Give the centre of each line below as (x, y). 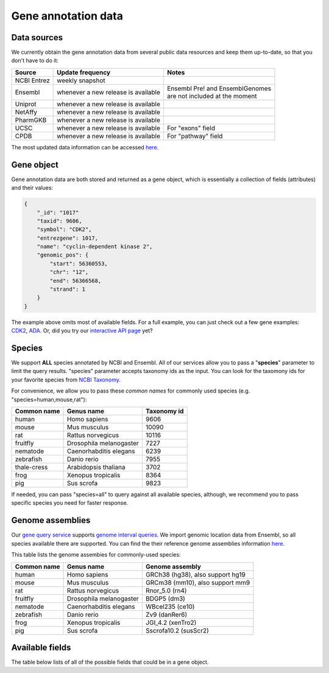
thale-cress (31, 468)
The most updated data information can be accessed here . (85, 147)
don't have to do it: (35, 60)
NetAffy (26, 112)
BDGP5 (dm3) (165, 599)
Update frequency (84, 72)
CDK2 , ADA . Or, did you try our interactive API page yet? (82, 331)
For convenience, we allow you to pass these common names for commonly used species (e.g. (131, 391)
